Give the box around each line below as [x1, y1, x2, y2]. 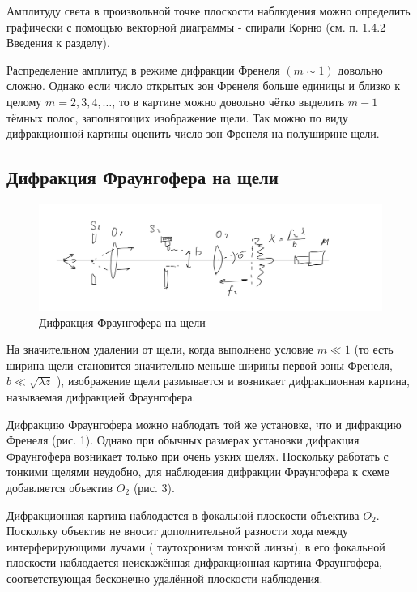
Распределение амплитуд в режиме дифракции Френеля [6, 61, 280, 78]
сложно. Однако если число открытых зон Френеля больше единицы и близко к [6, 77, 401, 94]
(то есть [354, 341, 394, 358]
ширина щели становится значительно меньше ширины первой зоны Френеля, [6, 356, 393, 373]
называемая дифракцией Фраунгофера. [6, 388, 196, 405]
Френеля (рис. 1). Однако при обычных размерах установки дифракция [6, 431, 360, 448]
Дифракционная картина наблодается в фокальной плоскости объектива [6, 506, 360, 523]
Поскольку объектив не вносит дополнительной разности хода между [6, 522, 349, 539]
